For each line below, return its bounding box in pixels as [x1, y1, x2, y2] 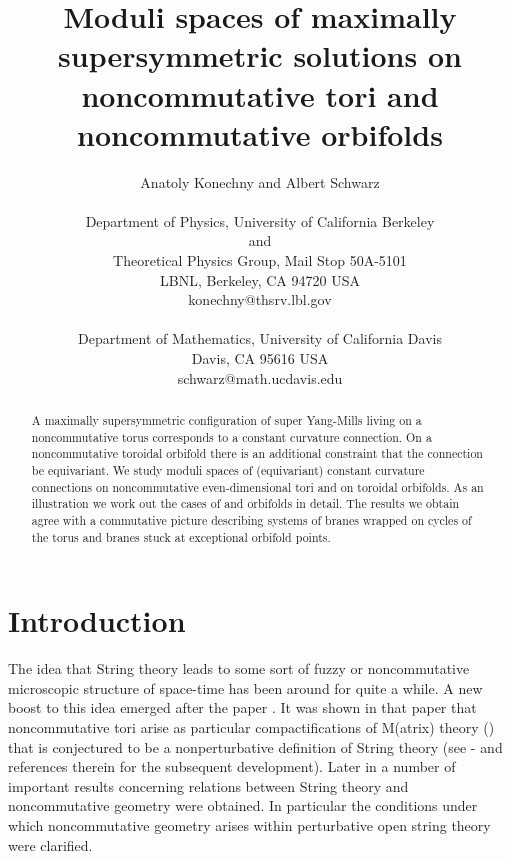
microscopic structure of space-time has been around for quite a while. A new [8, 677, 483, 698]
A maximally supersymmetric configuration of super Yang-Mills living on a [31, 412, 422, 429]
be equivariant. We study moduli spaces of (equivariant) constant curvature [31, 461, 425, 478]
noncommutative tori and [81, 74, 439, 115]
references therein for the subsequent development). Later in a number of [8, 756, 456, 777]
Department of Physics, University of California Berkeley [85, 210, 435, 231]
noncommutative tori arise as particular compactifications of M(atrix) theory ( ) [8, 716, 495, 737]
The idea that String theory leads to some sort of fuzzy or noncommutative [8, 658, 470, 679]
